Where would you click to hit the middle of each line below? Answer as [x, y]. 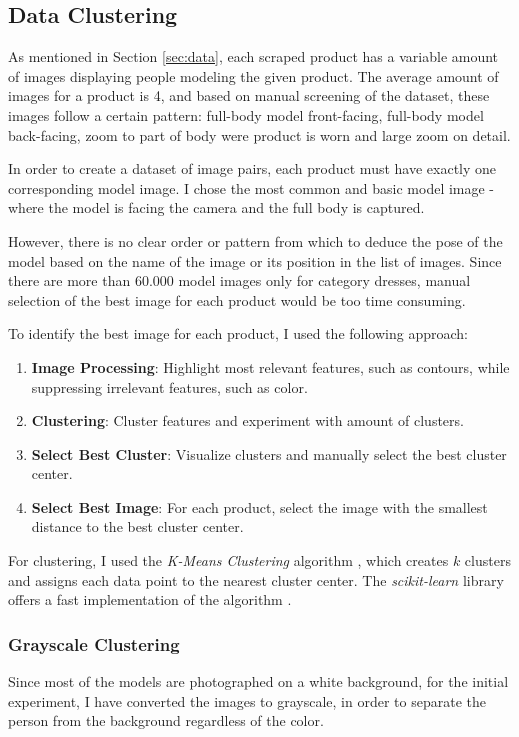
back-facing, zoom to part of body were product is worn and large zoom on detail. [259, 134]
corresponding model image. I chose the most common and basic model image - [251, 187]
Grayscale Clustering [94, 643]
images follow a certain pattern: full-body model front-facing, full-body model [246, 114]
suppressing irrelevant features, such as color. [169, 386]
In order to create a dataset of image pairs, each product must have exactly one [252, 168]
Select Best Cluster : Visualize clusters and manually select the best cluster [269, 453]
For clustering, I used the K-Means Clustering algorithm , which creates [228, 560]
